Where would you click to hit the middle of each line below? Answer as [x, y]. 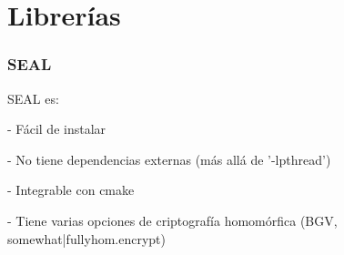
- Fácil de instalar [57, 129]
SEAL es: [33, 98]
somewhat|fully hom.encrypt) [86, 238]
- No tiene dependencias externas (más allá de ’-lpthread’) [169, 159]
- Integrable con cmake [71, 190]
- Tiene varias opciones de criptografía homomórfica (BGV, [172, 220]
